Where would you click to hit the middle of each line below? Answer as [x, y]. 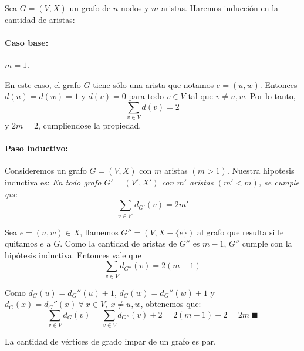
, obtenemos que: [171, 304]
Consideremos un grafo [46, 171]
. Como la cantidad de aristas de [119, 243]
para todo [146, 96]
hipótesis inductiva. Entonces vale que [73, 254]
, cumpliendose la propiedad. [90, 125]
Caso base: [27, 42]
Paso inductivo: [36, 148]
